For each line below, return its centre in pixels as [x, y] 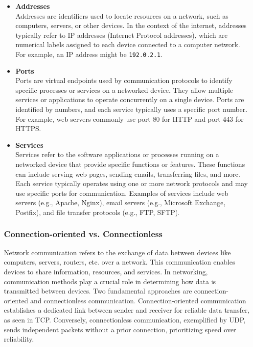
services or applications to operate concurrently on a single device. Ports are [130, 99]
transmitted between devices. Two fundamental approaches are [98, 291]
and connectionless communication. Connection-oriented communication [138, 300]
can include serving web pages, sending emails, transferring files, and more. [128, 173]
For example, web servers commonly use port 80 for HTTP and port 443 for [129, 119]
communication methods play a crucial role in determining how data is [110, 281]
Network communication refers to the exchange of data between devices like [117, 252]
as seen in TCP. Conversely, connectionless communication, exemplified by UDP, [125, 319]
